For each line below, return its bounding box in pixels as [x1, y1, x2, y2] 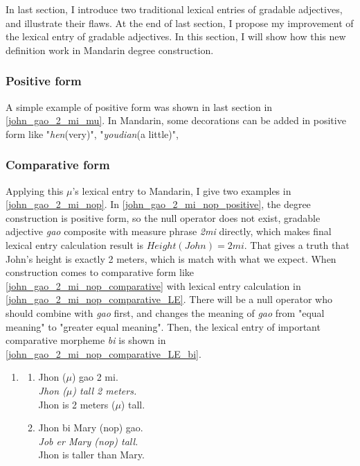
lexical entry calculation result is [6, 237, 143, 252]
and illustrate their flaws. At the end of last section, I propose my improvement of [6, 15, 354, 30]
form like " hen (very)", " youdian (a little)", [6, 126, 179, 141]
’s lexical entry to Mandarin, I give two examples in [72, 183, 291, 198]
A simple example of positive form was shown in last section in [6, 99, 273, 114]
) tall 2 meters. [72, 383, 137, 397]
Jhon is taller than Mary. [38, 447, 145, 462]
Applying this [6, 183, 64, 198]
